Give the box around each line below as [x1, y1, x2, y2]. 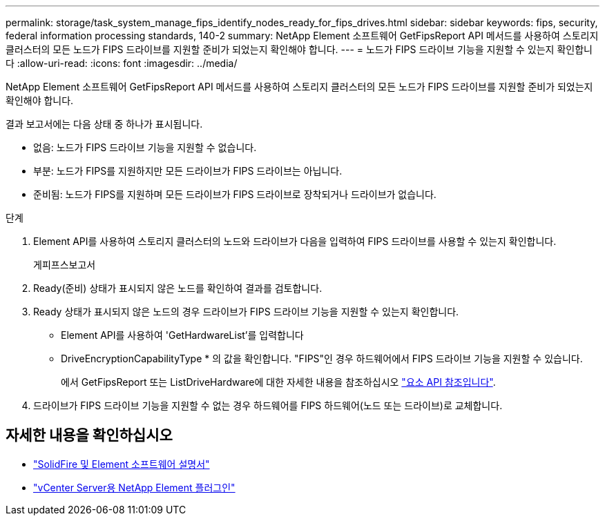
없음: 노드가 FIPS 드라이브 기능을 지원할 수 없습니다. [33, 141, 257, 153]
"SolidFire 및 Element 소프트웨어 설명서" [33, 458, 210, 470]
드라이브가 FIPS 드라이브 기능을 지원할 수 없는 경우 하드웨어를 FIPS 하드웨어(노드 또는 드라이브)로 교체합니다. [33, 400, 503, 411]
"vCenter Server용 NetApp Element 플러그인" [33, 481, 236, 493]
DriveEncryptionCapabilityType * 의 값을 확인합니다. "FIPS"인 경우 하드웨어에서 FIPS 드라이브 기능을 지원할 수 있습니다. [61, 353, 583, 364]
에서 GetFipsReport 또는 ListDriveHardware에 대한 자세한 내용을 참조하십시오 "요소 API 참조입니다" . [61, 376, 496, 388]
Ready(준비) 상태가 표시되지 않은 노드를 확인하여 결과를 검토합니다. [33, 282, 323, 294]
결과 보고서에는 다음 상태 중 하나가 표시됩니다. [6, 118, 203, 130]
